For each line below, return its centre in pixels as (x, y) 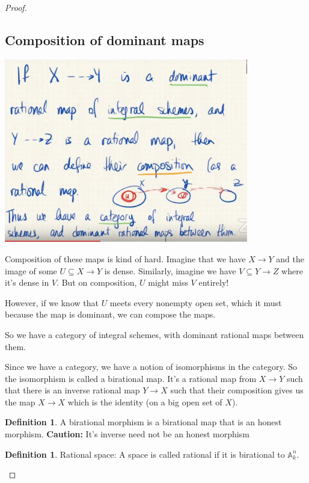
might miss (168, 282)
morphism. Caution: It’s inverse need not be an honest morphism (127, 434)
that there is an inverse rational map (72, 390)
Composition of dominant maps (105, 39)
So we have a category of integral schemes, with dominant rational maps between (154, 334)
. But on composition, (97, 282)
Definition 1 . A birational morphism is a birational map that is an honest (143, 422)
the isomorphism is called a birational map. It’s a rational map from (131, 378)
